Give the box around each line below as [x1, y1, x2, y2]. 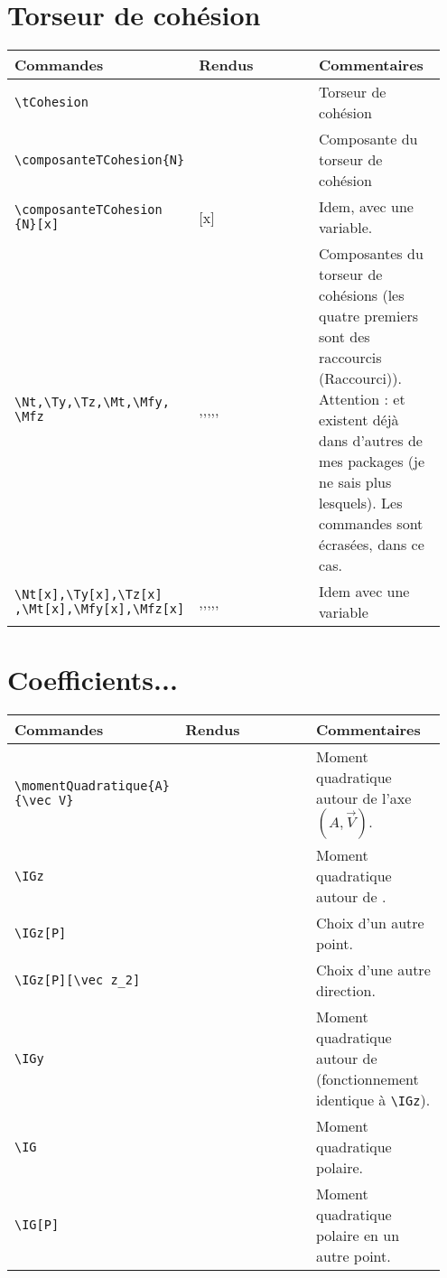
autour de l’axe [316, 788, 412, 809]
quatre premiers [319, 305, 419, 327]
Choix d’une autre [316, 959, 431, 981]
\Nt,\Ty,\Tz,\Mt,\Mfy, [14, 395, 170, 410]
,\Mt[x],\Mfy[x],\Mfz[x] [14, 602, 185, 617]
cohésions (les [319, 285, 405, 306]
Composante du [319, 128, 418, 150]
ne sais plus [319, 471, 392, 493]
